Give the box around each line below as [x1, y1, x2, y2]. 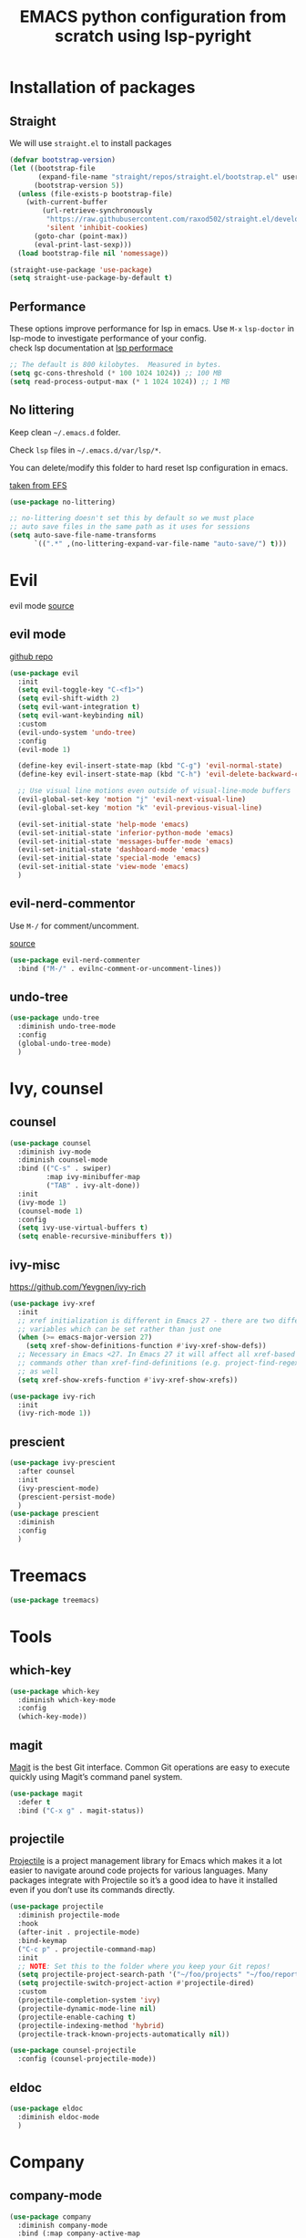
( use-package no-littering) [9, 497, 117, 507]
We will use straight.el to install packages [9, 138, 172, 148]
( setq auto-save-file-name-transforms [9, 531, 157, 540]
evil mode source [9, 600, 75, 611]
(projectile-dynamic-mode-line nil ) [17, 2003, 157, 2013]
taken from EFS [9, 479, 67, 490]
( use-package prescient [9, 1509, 100, 1519]
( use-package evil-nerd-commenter [9, 956, 141, 965]
